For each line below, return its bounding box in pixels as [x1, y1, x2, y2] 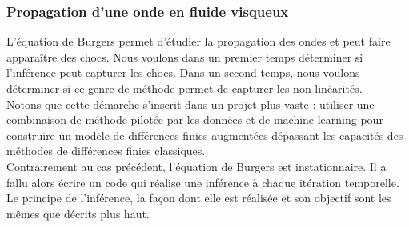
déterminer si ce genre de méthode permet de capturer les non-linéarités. [6, 80, 363, 96]
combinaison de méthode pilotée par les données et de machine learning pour [6, 111, 383, 128]
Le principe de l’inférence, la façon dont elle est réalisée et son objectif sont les [6, 189, 391, 206]
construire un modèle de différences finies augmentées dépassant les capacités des [6, 126, 403, 143]
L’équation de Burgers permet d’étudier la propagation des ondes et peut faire [6, 33, 391, 50]
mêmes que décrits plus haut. [6, 205, 150, 221]
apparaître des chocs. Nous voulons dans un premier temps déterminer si [6, 48, 363, 65]
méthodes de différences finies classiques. [6, 142, 206, 159]
